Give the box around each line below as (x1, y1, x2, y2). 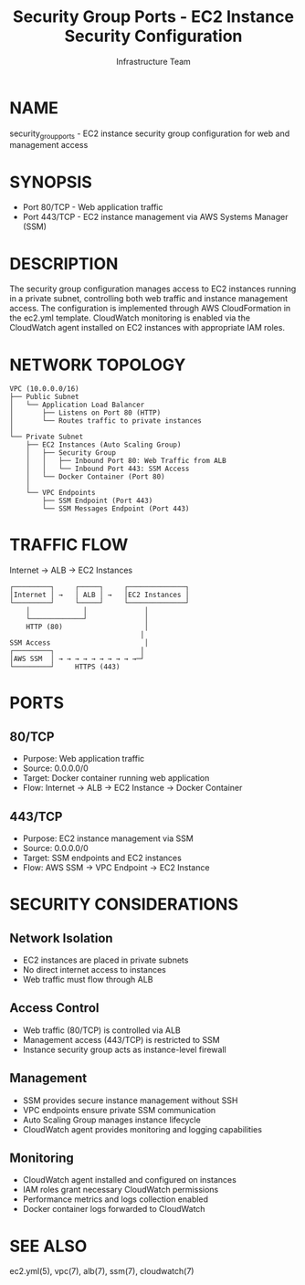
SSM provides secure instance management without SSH (22, 1094, 238, 1106)
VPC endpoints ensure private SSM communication (22, 1104, 216, 1115)
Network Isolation (9, 930, 113, 946)
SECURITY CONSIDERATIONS (9, 894, 239, 915)
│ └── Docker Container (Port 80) (26, 472, 166, 481)
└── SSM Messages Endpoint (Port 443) (42, 504, 190, 513)
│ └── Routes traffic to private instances (9, 416, 203, 426)
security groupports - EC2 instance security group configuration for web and (9, 128, 290, 141)
